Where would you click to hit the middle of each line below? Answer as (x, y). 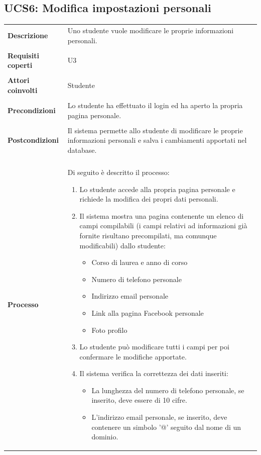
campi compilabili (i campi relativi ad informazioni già (163, 225)
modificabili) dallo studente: (122, 245)
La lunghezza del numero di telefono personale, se (168, 390)
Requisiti (23, 55)
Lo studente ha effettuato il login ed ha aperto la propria (155, 105)
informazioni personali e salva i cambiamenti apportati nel (157, 140)
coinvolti (23, 90)
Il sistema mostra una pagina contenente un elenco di (162, 215)
